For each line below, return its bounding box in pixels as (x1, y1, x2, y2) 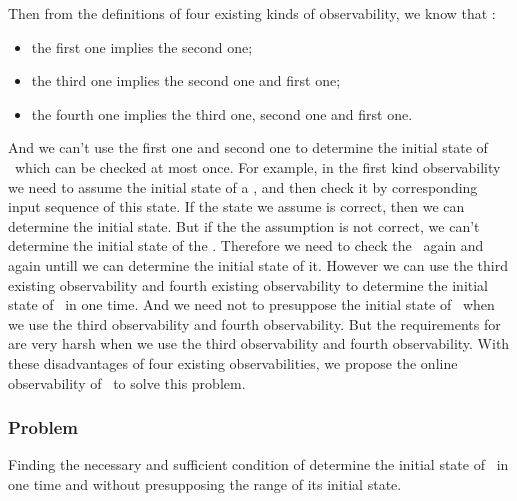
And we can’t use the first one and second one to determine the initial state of (8, 137, 488, 158)
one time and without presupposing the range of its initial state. (8, 473, 402, 494)
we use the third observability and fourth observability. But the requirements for (8, 313, 501, 334)
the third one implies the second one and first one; (31, 70, 341, 91)
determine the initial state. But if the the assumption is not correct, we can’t (8, 215, 480, 236)
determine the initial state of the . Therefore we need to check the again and (8, 235, 484, 256)
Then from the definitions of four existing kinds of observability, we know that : (8, 3, 496, 23)
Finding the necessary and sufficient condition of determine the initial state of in (8, 454, 509, 475)
